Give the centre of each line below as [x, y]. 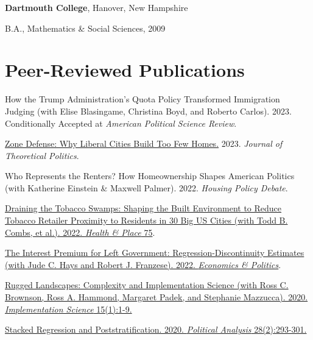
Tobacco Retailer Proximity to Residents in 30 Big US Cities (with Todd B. [146, 220]
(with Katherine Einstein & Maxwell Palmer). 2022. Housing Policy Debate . [146, 187]
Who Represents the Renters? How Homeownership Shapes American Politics [150, 176]
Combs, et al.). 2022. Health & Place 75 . [80, 232]
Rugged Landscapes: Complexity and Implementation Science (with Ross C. [147, 285]
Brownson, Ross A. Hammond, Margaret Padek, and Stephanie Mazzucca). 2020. [156, 297]
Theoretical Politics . [42, 155]
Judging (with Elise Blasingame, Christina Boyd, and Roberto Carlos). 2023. [148, 111]
